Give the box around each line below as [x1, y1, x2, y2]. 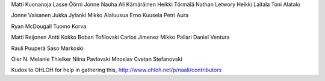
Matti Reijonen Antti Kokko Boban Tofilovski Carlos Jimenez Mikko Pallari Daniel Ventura [11, 33, 230, 41]
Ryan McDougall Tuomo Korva [11, 23, 87, 30]
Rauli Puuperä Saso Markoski [11, 45, 84, 52]
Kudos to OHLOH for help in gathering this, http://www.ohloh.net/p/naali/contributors [11, 66, 222, 74]
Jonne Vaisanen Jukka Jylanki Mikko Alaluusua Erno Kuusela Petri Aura [11, 12, 189, 19]
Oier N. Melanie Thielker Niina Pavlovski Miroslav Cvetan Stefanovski [11, 55, 183, 63]
